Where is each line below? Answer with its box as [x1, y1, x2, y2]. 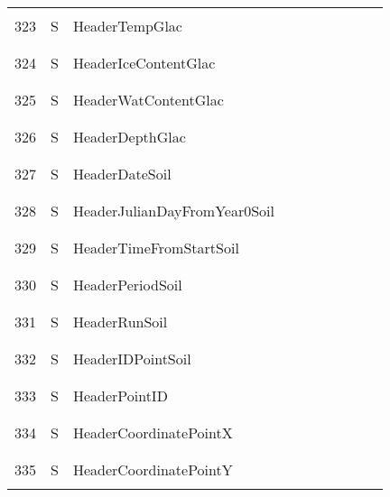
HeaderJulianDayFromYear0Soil [72, 200, 274, 221]
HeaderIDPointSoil [72, 348, 191, 369]
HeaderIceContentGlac [72, 52, 216, 73]
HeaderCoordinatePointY [72, 459, 233, 480]
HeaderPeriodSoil [72, 274, 182, 295]
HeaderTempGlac [72, 15, 182, 36]
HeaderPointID [72, 385, 168, 406]
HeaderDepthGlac [72, 126, 186, 147]
